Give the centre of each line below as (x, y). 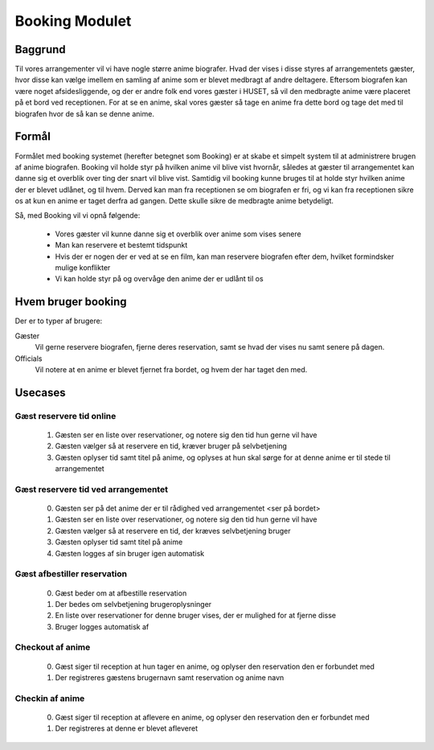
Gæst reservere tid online (66, 416)
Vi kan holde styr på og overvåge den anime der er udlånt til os (160, 279)
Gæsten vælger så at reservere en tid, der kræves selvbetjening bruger (173, 531)
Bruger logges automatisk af (102, 626)
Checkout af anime (53, 647)
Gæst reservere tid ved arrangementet (92, 489)
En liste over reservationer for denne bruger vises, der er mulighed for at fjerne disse (196, 616)
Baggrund (40, 49)
